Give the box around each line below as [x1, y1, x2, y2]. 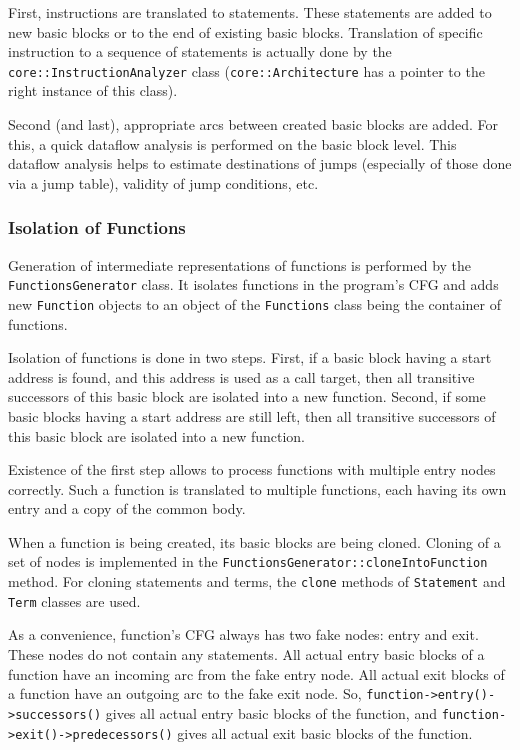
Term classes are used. [8, 590, 141, 611]
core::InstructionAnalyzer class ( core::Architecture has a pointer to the [8, 60, 485, 81]
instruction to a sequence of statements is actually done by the [8, 41, 392, 62]
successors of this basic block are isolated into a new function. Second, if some [8, 386, 486, 407]
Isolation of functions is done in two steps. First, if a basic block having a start [8, 347, 492, 368]
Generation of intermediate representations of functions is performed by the [8, 254, 472, 275]
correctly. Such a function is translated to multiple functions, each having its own [8, 478, 507, 499]
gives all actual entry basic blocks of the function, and [105, 702, 437, 723]
